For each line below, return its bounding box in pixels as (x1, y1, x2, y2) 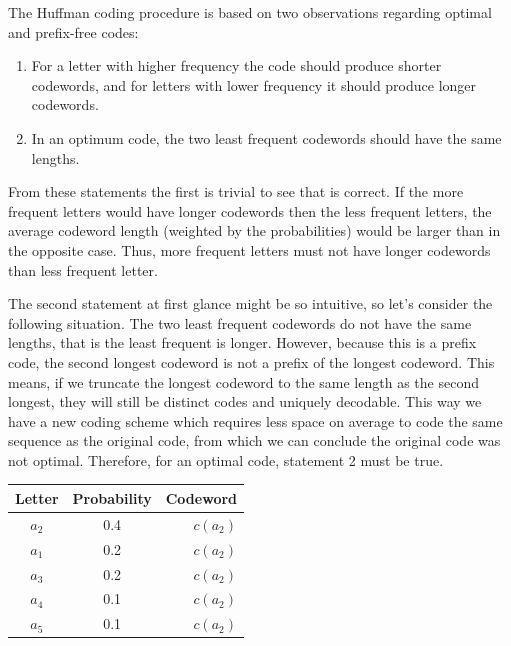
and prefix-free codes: (8, 21, 139, 42)
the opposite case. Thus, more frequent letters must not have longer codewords (8, 239, 491, 260)
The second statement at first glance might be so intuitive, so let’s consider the (8, 293, 493, 314)
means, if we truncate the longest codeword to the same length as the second (8, 371, 479, 392)
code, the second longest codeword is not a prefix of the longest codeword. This (8, 351, 495, 372)
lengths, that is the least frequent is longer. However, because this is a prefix (8, 332, 477, 353)
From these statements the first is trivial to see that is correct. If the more (8, 181, 464, 202)
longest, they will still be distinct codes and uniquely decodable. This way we (8, 391, 482, 412)
